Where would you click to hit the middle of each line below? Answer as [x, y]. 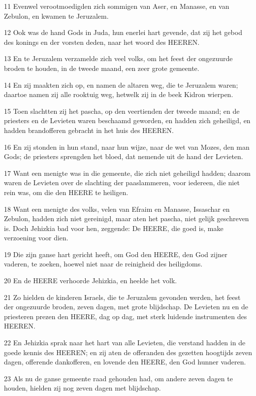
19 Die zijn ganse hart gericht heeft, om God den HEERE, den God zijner [116, 254]
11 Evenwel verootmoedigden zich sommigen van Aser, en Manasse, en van [117, 6]
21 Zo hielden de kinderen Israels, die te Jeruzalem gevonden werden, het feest [122, 297]
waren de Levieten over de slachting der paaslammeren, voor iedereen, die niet [122, 182]
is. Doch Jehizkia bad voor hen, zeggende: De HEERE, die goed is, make [114, 228]
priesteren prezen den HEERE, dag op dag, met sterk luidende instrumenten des [126, 316]
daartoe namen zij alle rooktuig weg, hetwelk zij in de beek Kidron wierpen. [119, 94]
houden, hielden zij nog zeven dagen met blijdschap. [82, 388]
